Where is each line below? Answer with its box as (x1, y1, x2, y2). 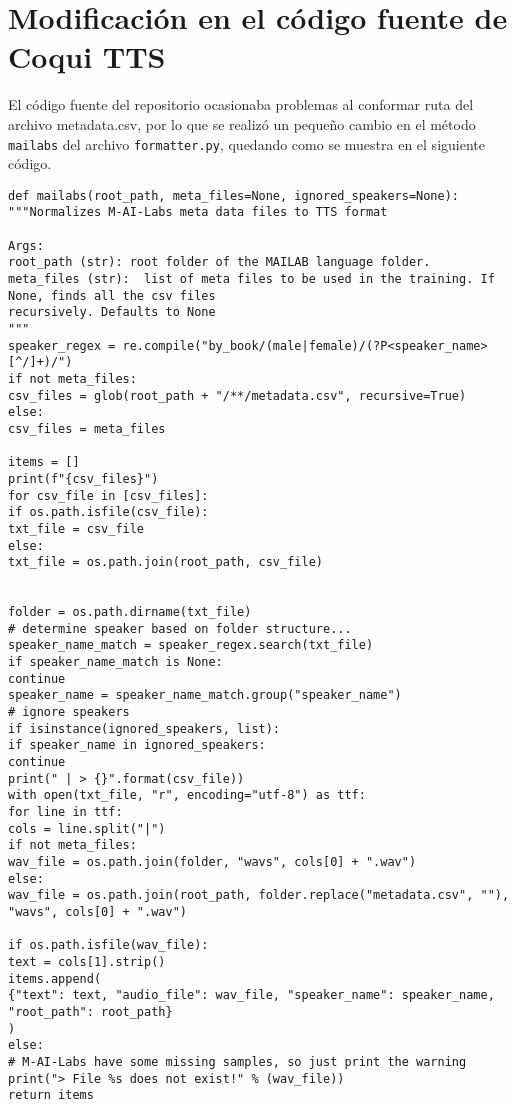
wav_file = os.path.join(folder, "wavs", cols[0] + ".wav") (8, 855, 417, 869)
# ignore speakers (8, 705, 130, 720)
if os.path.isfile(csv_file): (8, 505, 209, 520)
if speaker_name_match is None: (8, 655, 223, 670)
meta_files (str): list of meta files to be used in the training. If (8, 272, 495, 287)
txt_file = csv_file (8, 521, 145, 536)
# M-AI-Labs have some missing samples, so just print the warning (8, 1054, 467, 1069)
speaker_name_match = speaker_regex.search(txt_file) (8, 638, 374, 653)
